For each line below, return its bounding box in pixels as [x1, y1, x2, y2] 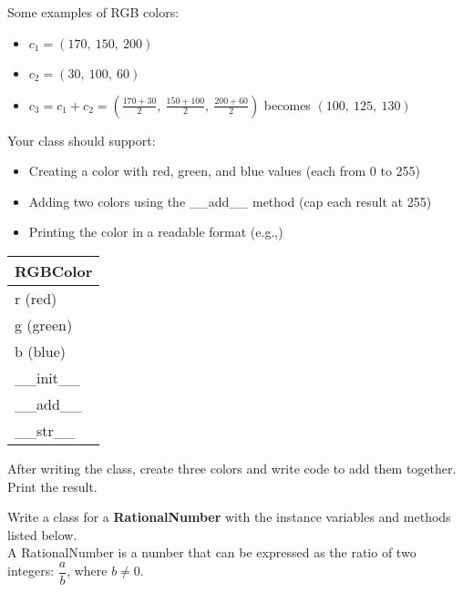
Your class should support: [7, 130, 156, 149]
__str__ [15, 419, 76, 441]
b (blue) [15, 340, 67, 362]
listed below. [7, 525, 77, 544]
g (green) [15, 313, 73, 335]
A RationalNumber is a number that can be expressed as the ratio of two [7, 543, 417, 562]
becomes [263, 95, 311, 114]
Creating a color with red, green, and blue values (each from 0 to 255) [28, 161, 420, 180]
